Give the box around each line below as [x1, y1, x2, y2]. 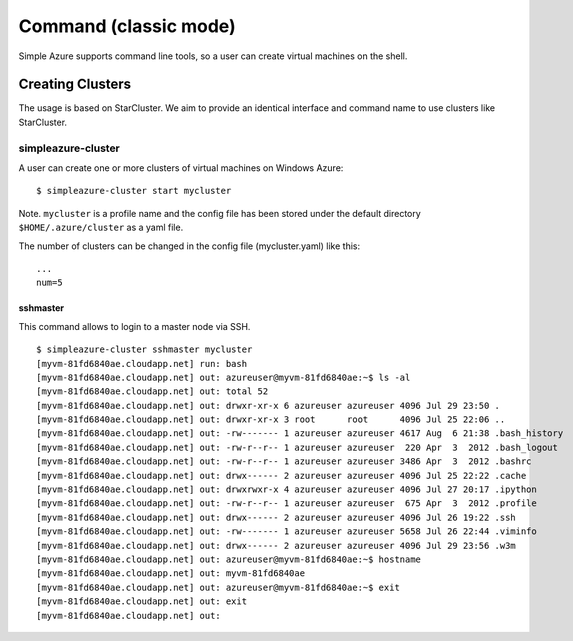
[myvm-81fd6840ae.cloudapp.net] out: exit [36, 596, 248, 607]
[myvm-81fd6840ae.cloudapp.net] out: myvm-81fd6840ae [36, 568, 305, 579]
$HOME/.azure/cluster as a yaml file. [18, 221, 184, 234]
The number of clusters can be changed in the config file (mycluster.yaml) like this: [18, 240, 360, 252]
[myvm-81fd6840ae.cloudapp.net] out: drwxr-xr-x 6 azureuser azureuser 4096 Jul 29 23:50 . [36, 400, 500, 411]
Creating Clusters [18, 76, 132, 93]
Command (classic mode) [18, 15, 236, 37]
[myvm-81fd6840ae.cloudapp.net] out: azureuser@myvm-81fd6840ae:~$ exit [36, 581, 400, 593]
